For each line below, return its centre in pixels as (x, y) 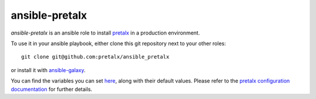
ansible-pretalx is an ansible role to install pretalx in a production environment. (105, 33)
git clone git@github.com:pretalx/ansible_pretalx (95, 57)
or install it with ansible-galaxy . (48, 70)
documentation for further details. (52, 89)
